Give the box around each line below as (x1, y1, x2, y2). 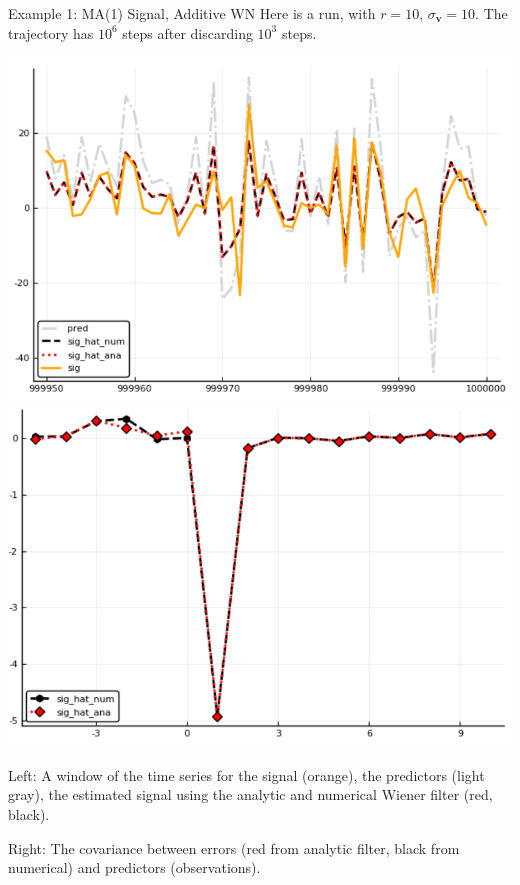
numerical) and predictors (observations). (8, 857, 261, 878)
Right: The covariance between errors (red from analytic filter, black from (8, 837, 460, 858)
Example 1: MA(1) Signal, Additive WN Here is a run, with (8, 3, 376, 23)
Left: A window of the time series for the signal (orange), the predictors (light (8, 764, 485, 785)
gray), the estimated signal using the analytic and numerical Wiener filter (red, (8, 784, 493, 805)
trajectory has (8, 22, 94, 43)
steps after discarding (122, 22, 253, 43)
